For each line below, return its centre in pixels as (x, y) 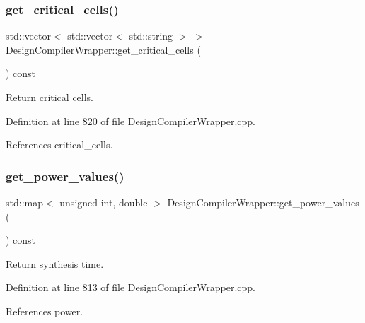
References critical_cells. (59, 145)
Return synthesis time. (55, 263)
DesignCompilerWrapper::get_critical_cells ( (103, 49)
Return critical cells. (50, 97)
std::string (151, 36)
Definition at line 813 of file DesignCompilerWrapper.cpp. (131, 287)
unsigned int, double (104, 202)
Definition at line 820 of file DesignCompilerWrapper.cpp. (131, 121)
